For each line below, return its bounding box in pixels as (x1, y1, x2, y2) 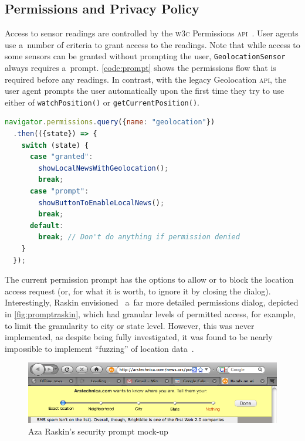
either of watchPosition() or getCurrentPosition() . (5, 96, 199, 108)
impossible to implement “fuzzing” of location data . (5, 342, 194, 354)
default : (29, 221, 64, 230)
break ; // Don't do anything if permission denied (38, 233, 240, 242)
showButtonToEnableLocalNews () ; (38, 198, 165, 207)
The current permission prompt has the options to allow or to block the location (5, 273, 294, 286)
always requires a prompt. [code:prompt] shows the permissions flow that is (5, 62, 276, 74)
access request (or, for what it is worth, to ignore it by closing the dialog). (5, 284, 271, 297)
